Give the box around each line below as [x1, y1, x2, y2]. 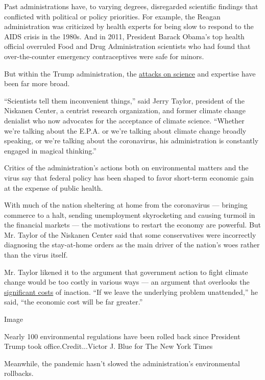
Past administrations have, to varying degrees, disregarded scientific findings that [4, 1, 258, 11]
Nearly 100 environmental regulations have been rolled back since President [4, 331, 240, 341]
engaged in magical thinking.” [4, 145, 97, 156]
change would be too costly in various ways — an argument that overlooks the [4, 276, 250, 287]
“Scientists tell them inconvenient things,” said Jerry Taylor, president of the [4, 95, 245, 106]
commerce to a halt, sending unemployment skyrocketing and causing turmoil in [4, 209, 255, 220]
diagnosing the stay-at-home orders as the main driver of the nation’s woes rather [4, 239, 260, 250]
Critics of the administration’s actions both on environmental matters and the [4, 162, 249, 173]
